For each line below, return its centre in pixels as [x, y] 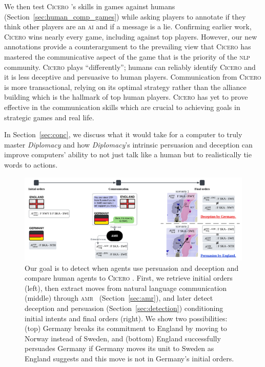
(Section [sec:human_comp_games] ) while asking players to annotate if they [125, 16]
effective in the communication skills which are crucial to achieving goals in [122, 107]
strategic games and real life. [49, 117]
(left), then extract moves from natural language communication [126, 288]
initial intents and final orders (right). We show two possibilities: [126, 318]
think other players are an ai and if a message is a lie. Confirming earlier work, [128, 26]
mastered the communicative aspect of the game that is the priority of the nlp [127, 56]
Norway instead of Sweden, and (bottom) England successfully [123, 338]
